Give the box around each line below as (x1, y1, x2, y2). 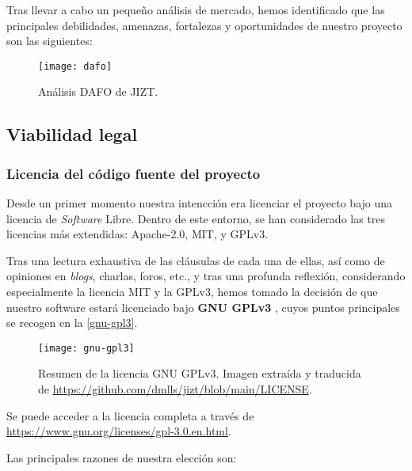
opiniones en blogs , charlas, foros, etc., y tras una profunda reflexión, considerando (6, 268, 406, 284)
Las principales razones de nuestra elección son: (6, 449, 237, 465)
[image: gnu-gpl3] (38, 342, 135, 354)
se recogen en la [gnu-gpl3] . (6, 314, 138, 331)
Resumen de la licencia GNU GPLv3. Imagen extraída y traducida (38, 365, 361, 382)
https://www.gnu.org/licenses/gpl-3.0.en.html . (6, 423, 231, 439)
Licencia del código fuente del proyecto (6, 163, 261, 183)
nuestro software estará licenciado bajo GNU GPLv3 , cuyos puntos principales (6, 298, 400, 315)
